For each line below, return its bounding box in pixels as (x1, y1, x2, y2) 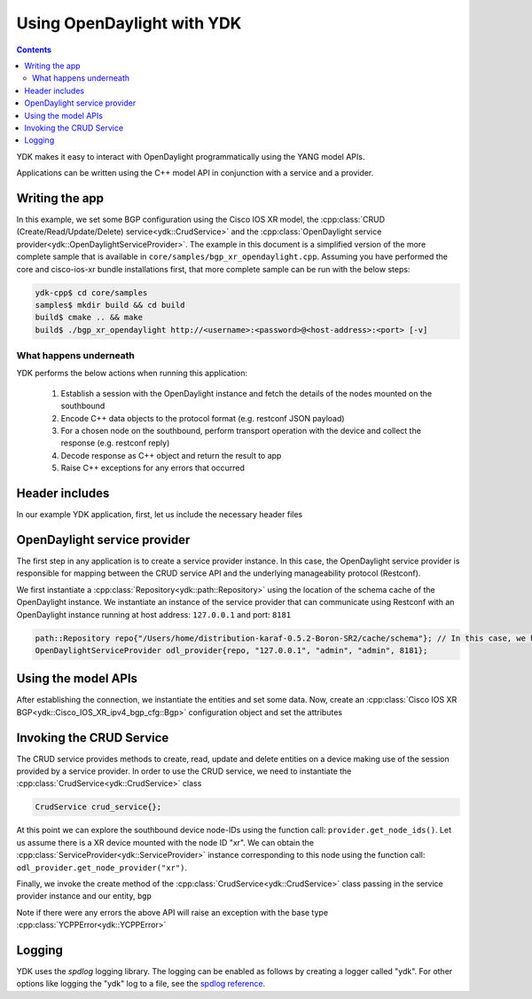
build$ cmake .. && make (35, 312, 144, 323)
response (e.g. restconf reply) (60, 437, 170, 448)
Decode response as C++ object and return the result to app (60, 450, 282, 460)
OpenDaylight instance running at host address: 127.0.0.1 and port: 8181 (16, 609, 292, 620)
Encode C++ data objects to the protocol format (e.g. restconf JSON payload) (60, 413, 345, 423)
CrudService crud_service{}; (35, 802, 162, 812)
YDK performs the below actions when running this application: (16, 368, 248, 379)
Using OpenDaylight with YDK (16, 13, 242, 33)
